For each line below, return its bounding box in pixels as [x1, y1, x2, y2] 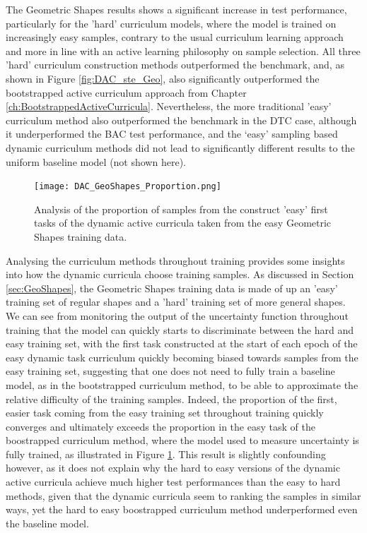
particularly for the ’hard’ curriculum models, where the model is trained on [6, 16, 337, 30]
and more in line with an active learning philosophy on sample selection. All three [6, 43, 361, 58]
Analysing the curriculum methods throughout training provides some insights [6, 253, 345, 268]
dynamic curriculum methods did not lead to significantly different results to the [6, 140, 355, 155]
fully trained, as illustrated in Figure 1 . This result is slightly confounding [6, 446, 326, 461]
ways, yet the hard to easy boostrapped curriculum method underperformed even [6, 502, 358, 517]
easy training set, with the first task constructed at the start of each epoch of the [6, 336, 358, 351]
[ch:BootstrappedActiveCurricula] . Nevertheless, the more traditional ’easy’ [6, 99, 332, 114]
